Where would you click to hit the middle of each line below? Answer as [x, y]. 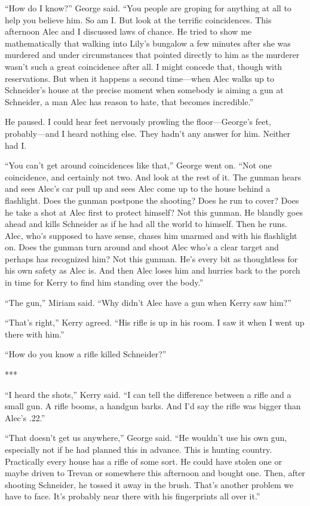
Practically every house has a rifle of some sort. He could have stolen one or [143, 461]
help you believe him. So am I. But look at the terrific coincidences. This [138, 19]
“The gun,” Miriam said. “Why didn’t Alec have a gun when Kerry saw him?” [148, 302]
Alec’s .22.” [25, 417]
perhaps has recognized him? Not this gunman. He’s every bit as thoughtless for [151, 258]
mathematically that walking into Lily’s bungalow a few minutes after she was [148, 43]
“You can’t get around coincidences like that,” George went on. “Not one [138, 165]
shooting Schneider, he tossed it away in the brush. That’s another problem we [149, 484]
